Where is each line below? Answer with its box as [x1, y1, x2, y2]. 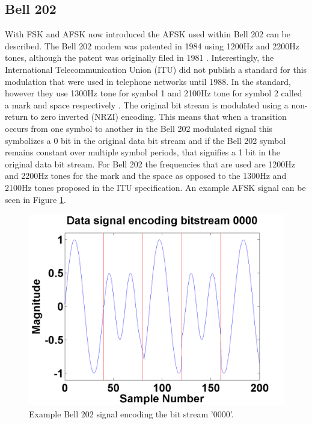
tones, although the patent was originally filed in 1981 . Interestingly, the [5, 51, 274, 64]
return [5, 110, 28, 123]
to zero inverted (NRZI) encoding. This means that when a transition [30, 110, 287, 123]
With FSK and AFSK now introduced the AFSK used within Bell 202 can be [5, 28, 290, 40]
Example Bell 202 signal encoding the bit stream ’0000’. [29, 407, 234, 420]
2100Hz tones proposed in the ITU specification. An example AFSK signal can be [5, 181, 306, 193]
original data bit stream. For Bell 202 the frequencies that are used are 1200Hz [5, 157, 296, 170]
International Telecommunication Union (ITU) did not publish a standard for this [5, 63, 307, 75]
